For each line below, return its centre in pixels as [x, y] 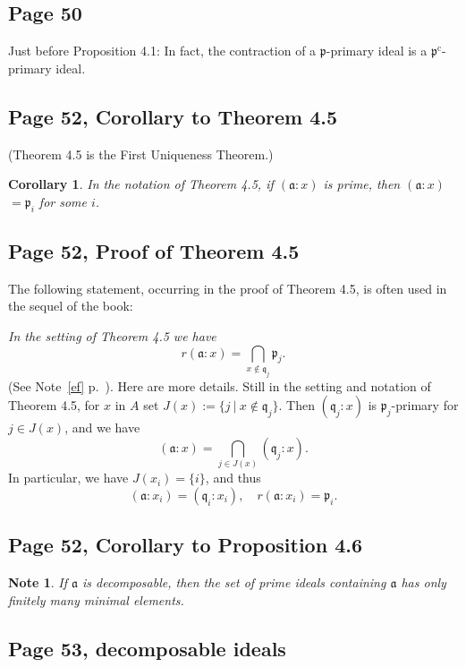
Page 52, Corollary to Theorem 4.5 [173, 116]
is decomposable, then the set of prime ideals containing [234, 582]
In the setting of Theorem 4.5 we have [112, 335]
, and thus [233, 478]
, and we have [102, 428]
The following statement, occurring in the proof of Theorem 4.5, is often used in [228, 288]
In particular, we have [68, 478]
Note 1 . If [38, 582]
